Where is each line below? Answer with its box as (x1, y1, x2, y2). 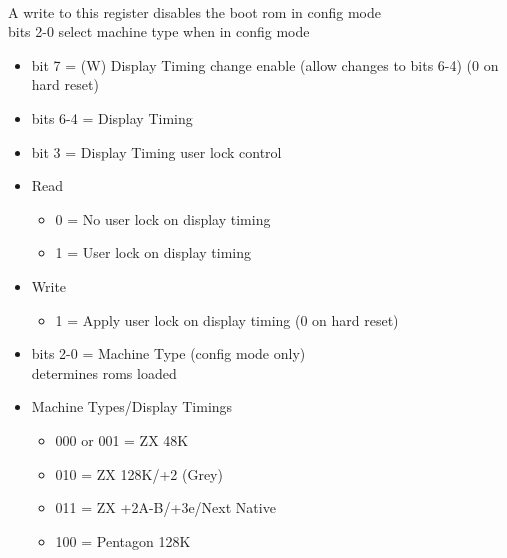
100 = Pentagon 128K (55, 530, 191, 551)
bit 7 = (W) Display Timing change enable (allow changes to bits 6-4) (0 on (31, 54, 499, 75)
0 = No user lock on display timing (55, 208, 271, 229)
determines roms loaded (31, 362, 177, 383)
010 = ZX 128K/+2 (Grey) (55, 463, 223, 484)
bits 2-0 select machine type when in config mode (8, 21, 310, 42)
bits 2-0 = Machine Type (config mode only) (31, 343, 306, 364)
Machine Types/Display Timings (31, 396, 233, 417)
